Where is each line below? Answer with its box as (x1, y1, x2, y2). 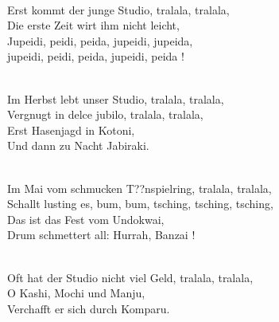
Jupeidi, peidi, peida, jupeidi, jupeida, (7, 32, 193, 49)
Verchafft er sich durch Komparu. (7, 300, 170, 316)
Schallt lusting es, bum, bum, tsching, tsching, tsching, (7, 195, 273, 212)
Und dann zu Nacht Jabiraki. (7, 137, 149, 154)
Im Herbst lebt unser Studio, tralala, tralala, (7, 90, 224, 107)
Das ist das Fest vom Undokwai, (7, 210, 165, 227)
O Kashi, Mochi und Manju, (7, 285, 145, 301)
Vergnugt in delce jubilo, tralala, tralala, (7, 106, 203, 123)
